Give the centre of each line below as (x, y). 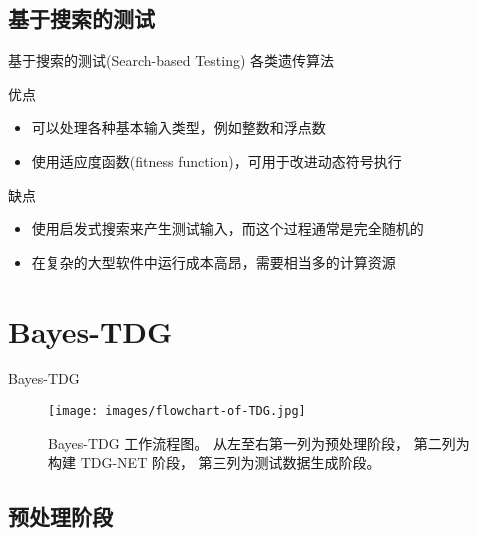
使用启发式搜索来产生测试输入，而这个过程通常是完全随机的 (227, 228)
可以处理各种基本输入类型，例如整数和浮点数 (178, 127)
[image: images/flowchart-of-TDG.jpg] (177, 411)
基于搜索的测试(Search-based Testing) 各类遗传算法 (171, 60)
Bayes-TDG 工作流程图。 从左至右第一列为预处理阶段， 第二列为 (259, 442)
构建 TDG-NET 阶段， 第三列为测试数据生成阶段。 (214, 462)
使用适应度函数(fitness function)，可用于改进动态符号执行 (216, 160)
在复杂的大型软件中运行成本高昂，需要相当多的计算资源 (213, 261)
